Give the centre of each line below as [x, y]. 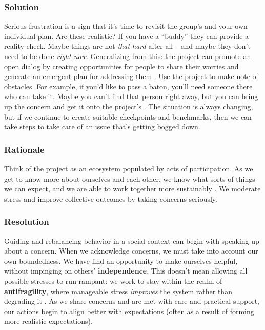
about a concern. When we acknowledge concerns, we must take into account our [131, 251]
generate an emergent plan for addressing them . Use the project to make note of [131, 76]
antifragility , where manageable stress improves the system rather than [118, 291]
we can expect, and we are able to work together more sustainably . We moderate [132, 189]
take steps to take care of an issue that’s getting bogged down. [102, 127]
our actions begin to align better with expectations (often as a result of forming [129, 311]
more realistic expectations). [48, 321]
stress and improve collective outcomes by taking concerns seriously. [111, 198]
